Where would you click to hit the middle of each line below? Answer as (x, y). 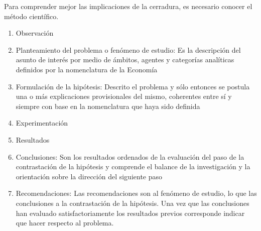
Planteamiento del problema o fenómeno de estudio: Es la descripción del (128, 49)
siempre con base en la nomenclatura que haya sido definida (108, 106)
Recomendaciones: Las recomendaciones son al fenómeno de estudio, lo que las (136, 193)
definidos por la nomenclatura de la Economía (87, 69)
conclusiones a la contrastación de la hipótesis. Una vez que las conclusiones (133, 203)
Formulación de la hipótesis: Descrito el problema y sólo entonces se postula (133, 86)
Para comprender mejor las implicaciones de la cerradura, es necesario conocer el (128, 6)
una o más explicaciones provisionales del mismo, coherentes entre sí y (124, 96)
